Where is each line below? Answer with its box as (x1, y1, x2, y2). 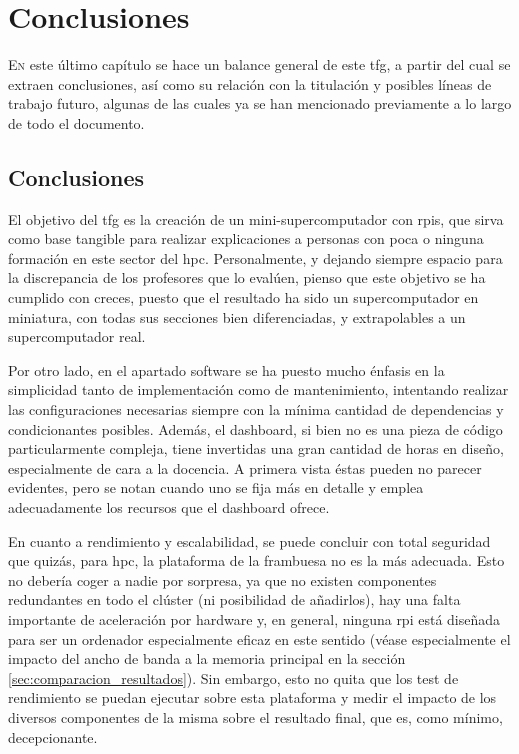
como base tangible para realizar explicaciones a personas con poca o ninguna (8, 228, 484, 249)
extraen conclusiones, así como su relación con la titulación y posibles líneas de (8, 73, 492, 94)
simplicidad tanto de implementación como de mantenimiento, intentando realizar (8, 379, 509, 400)
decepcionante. (8, 726, 98, 747)
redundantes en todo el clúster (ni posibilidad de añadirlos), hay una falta (8, 589, 461, 610)
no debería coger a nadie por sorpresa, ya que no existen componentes (8, 569, 437, 590)
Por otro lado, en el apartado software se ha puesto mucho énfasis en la (8, 359, 445, 380)
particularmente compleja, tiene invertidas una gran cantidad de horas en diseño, (8, 438, 504, 459)
